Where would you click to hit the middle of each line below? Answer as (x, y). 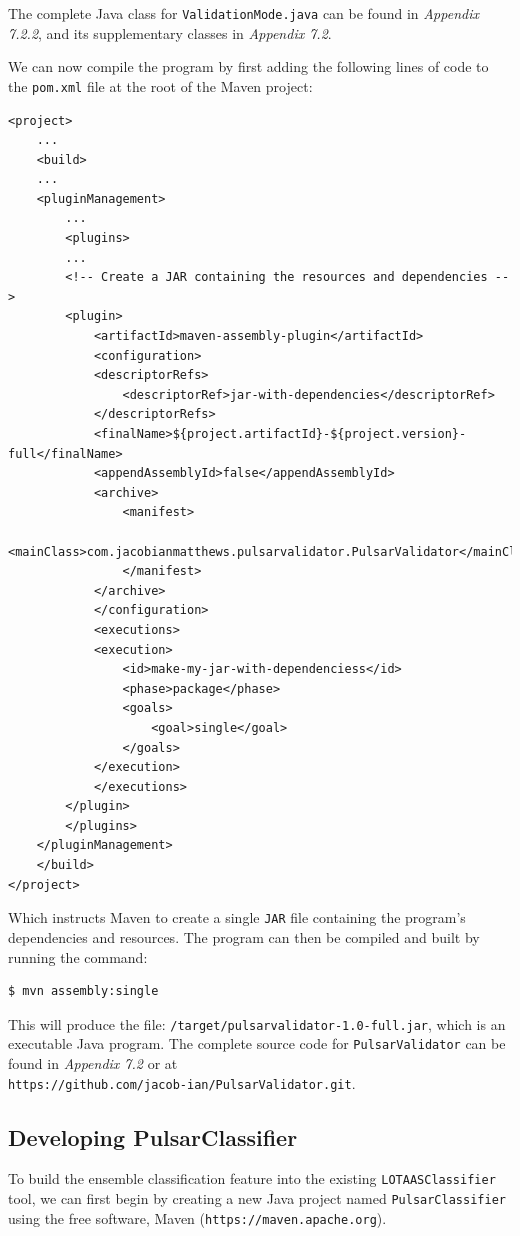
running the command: (78, 956)
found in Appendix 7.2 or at (93, 1063)
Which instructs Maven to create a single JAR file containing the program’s (237, 917)
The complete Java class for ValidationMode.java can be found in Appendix (243, 13)
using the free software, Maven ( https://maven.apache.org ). (197, 1217)
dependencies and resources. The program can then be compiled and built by (244, 936)
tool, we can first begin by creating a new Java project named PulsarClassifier (257, 1198)
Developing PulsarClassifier (153, 1136)
